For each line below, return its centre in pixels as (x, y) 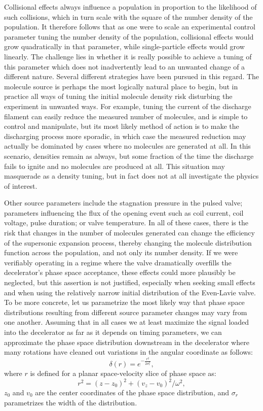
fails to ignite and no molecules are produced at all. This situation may (115, 166)
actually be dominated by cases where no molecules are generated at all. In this (127, 146)
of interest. (21, 185)
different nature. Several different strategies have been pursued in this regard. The (132, 76)
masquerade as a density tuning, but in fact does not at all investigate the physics (131, 176)
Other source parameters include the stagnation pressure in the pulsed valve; (123, 203)
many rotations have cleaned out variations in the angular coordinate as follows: (128, 352)
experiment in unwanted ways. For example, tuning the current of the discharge (128, 106)
